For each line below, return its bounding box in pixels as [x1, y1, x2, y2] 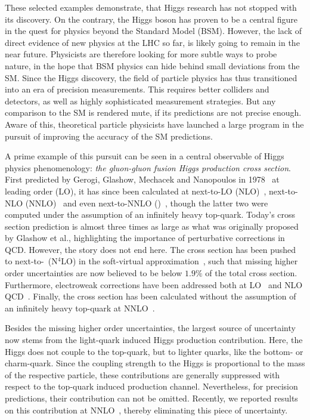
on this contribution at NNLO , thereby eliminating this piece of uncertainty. [5, 403, 288, 416]
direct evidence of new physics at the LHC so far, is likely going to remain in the [5, 36, 300, 48]
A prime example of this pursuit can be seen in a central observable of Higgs [5, 150, 284, 162]
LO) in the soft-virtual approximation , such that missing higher [61, 255, 298, 267]
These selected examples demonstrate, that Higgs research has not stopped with [5, 1, 297, 13]
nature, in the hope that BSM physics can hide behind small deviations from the [5, 59, 300, 72]
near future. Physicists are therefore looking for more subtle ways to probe [5, 48, 277, 60]
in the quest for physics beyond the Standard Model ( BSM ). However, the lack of [5, 24, 302, 37]
